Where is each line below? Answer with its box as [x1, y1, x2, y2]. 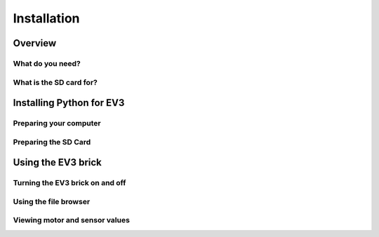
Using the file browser [13, 196, 91, 206]
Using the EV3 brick [13, 156, 102, 168]
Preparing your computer [13, 118, 101, 128]
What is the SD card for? [13, 77, 98, 87]
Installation [13, 11, 80, 26]
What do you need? [13, 58, 81, 68]
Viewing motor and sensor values [13, 215, 130, 225]
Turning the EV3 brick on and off [13, 178, 126, 188]
